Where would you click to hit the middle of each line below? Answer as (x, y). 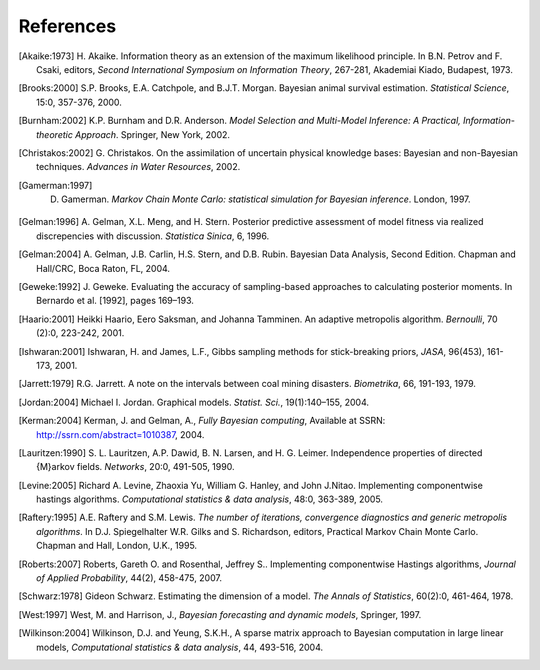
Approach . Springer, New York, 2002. (152, 134)
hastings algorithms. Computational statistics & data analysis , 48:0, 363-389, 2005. (210, 499)
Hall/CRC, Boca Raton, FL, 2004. (103, 268)
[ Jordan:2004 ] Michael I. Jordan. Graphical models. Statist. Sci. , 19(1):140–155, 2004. (194, 402)
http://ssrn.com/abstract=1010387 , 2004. (120, 434)
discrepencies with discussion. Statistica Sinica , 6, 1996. (153, 236)
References (67, 26)
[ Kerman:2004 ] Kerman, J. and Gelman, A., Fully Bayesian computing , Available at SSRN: (202, 421)
